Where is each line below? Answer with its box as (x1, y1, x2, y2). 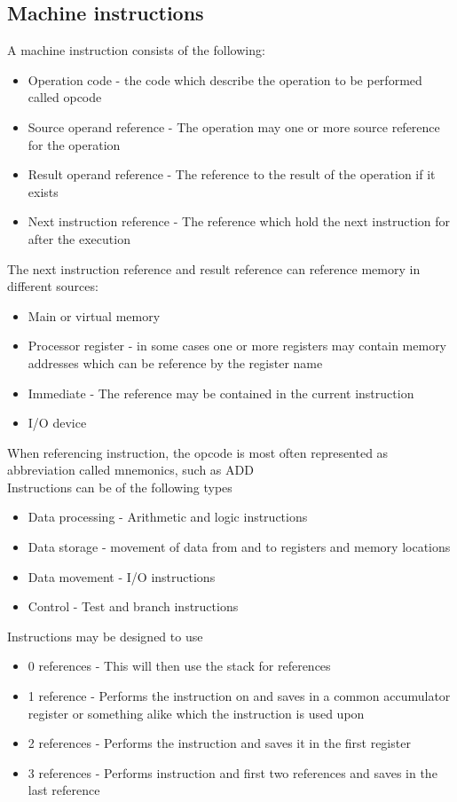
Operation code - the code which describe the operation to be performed (28, 70, 422, 89)
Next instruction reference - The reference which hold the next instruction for (28, 212, 451, 231)
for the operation (28, 135, 121, 153)
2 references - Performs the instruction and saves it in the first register (28, 734, 411, 752)
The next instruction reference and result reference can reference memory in (7, 259, 421, 278)
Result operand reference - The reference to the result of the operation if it (28, 165, 436, 184)
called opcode (28, 88, 102, 106)
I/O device (28, 413, 87, 432)
